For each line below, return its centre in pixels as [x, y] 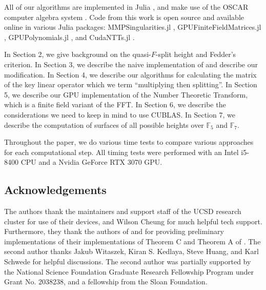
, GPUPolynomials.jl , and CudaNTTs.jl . [69, 37]
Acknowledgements [55, 190]
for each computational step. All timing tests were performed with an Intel [121, 152]
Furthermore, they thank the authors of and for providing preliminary [114, 231]
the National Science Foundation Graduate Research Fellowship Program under [129, 271]
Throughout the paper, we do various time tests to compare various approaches [129, 142]
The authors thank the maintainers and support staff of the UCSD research [123, 211]
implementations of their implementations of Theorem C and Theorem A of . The [132, 241]
